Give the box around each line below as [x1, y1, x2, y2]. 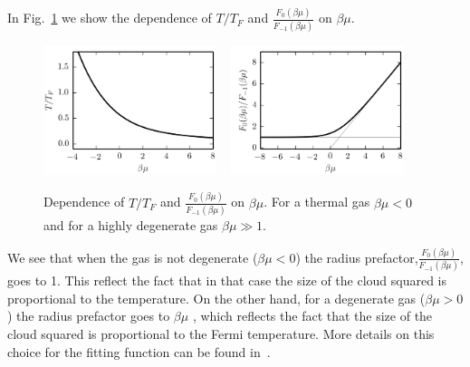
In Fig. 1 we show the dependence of [7, 8, 212, 27]
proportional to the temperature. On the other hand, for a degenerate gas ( [7, 288, 426, 307]
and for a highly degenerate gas [43, 216, 218, 235]
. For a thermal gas [264, 192, 370, 211]
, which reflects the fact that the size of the [192, 306, 433, 325]
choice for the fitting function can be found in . [7, 342, 271, 361]
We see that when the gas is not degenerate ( [7, 247, 258, 266]
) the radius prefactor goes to [7, 306, 170, 325]
